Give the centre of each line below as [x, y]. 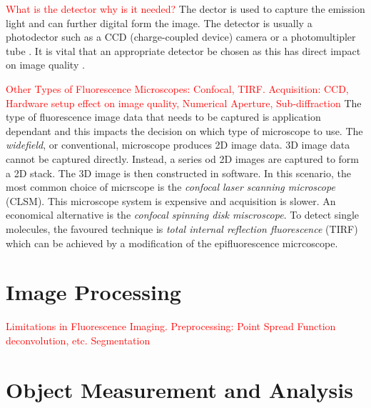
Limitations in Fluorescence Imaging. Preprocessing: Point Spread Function [171, 326]
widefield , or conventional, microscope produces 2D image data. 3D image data [178, 145]
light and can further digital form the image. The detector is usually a [159, 23]
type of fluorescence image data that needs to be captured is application [163, 117]
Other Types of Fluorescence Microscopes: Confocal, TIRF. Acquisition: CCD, [177, 88]
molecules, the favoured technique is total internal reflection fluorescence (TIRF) [182, 228]
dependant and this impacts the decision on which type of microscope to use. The [184, 130]
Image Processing [93, 292]
